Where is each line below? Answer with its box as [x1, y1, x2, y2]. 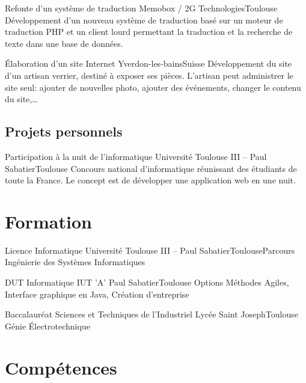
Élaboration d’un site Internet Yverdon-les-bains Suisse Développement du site [5, 57, 292, 70]
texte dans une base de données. [5, 37, 123, 49]
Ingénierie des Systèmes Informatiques [5, 256, 145, 268]
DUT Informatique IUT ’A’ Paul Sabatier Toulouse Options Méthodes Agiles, [5, 276, 289, 289]
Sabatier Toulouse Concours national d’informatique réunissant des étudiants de [5, 162, 297, 174]
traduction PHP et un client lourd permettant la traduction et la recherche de [5, 25, 293, 38]
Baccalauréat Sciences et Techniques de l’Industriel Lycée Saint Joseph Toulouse [5, 308, 298, 320]
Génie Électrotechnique [5, 319, 90, 332]
